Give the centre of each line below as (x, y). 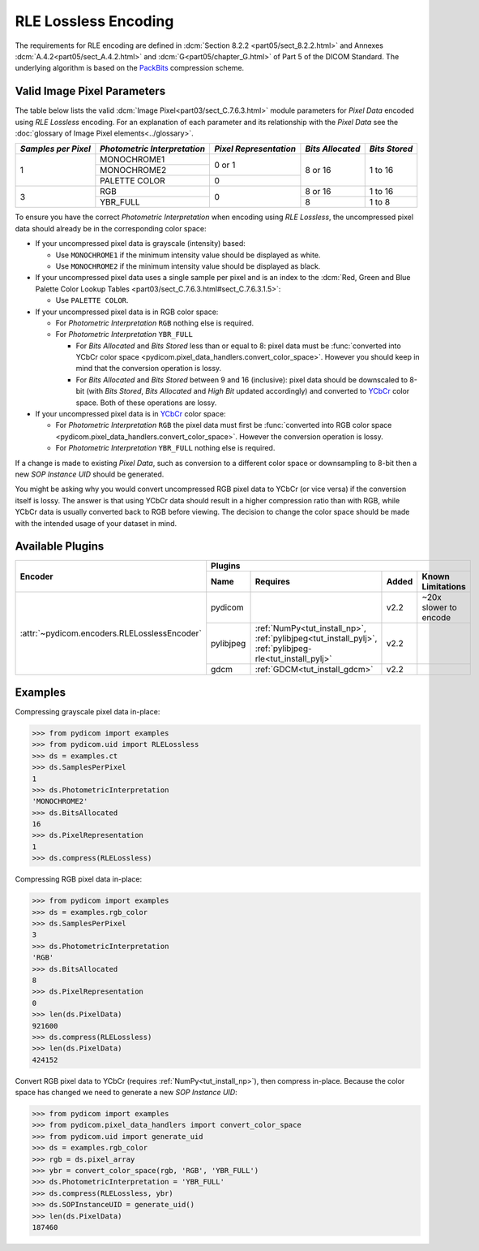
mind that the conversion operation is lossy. (149, 369)
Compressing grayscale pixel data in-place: (88, 711)
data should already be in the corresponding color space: (111, 228)
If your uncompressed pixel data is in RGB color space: (127, 312)
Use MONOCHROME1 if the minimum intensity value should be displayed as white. (188, 255)
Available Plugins (60, 547)
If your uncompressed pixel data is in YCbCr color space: (130, 414)
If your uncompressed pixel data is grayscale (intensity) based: (141, 244)
